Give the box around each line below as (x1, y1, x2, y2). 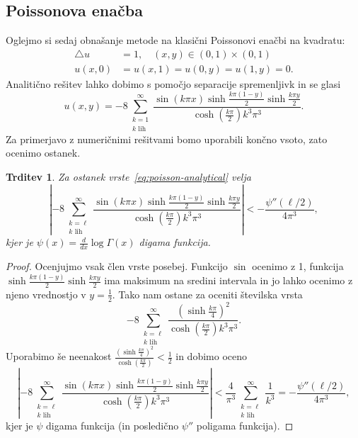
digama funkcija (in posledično (46, 418, 179, 433)
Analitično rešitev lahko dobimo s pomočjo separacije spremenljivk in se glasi (6, 76, 341, 91)
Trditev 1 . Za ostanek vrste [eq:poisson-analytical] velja (6, 169, 251, 184)
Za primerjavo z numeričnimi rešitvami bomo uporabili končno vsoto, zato (6, 131, 328, 146)
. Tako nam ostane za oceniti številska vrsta (112, 286, 303, 301)
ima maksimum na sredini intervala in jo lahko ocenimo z (104, 273, 353, 288)
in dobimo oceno (175, 349, 247, 364)
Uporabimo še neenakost (6, 349, 112, 364)
